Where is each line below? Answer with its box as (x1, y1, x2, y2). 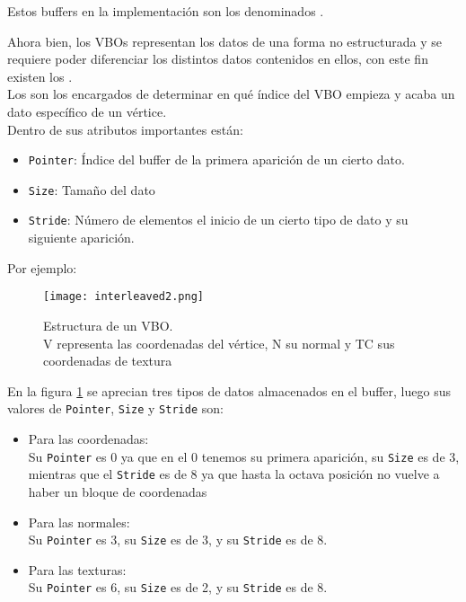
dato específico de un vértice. (7, 102, 167, 120)
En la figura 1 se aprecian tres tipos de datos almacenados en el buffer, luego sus (7, 381, 451, 400)
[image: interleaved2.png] (43, 290, 204, 304)
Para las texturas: (28, 560, 127, 579)
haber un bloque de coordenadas (28, 482, 207, 500)
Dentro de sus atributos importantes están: (7, 120, 243, 138)
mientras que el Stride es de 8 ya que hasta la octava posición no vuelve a (28, 465, 440, 483)
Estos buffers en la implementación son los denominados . (7, 2, 324, 20)
